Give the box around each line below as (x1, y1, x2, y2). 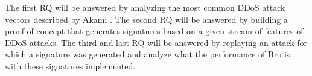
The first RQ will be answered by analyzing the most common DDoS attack (5, 1, 285, 13)
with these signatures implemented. (5, 59, 136, 72)
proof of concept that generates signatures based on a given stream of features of (5, 25, 304, 37)
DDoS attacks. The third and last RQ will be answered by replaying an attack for (5, 36, 308, 48)
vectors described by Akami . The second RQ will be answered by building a (5, 13, 288, 25)
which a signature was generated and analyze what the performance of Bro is (5, 48, 290, 60)
